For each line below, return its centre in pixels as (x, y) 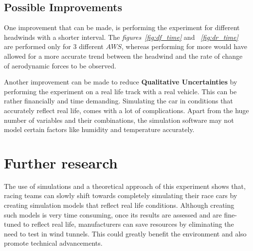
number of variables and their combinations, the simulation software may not (119, 120)
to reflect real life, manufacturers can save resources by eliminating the (128, 224)
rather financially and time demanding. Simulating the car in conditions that (118, 101)
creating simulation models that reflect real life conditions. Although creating (119, 205)
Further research (61, 162)
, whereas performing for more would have (184, 46)
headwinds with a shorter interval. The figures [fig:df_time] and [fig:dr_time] (121, 37)
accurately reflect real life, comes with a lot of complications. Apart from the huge (126, 110)
